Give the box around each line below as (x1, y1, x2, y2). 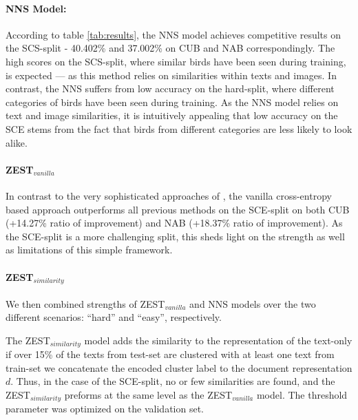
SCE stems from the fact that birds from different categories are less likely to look (6, 121, 352, 136)
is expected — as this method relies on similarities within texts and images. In (6, 67, 337, 82)
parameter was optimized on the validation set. (6, 401, 204, 416)
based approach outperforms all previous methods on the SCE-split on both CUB (6, 202, 350, 216)
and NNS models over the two (189, 296, 316, 311)
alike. (6, 135, 28, 149)
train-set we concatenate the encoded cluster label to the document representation (6, 360, 352, 375)
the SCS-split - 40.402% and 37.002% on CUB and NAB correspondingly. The (6, 41, 335, 55)
